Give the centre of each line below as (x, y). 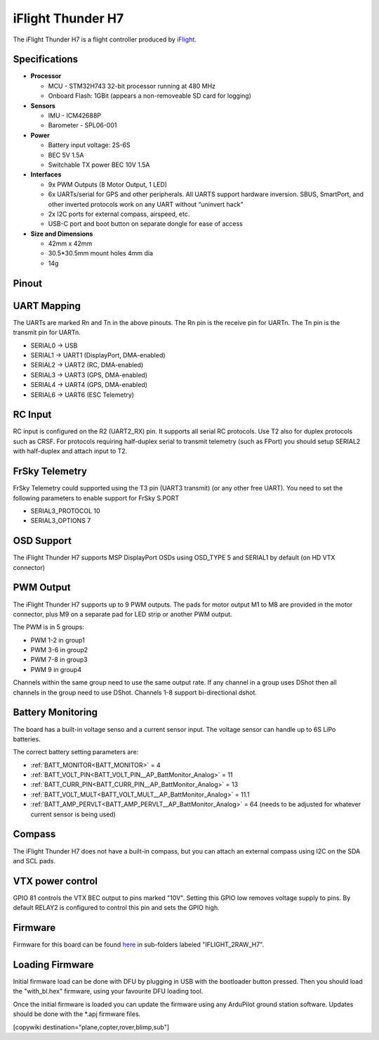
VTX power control (55, 881)
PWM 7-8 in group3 (59, 660)
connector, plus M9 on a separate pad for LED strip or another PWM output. (122, 614)
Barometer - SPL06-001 (82, 125)
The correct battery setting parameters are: (76, 752)
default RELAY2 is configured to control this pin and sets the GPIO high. (117, 908)
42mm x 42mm (70, 243)
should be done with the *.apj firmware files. (77, 1014)
